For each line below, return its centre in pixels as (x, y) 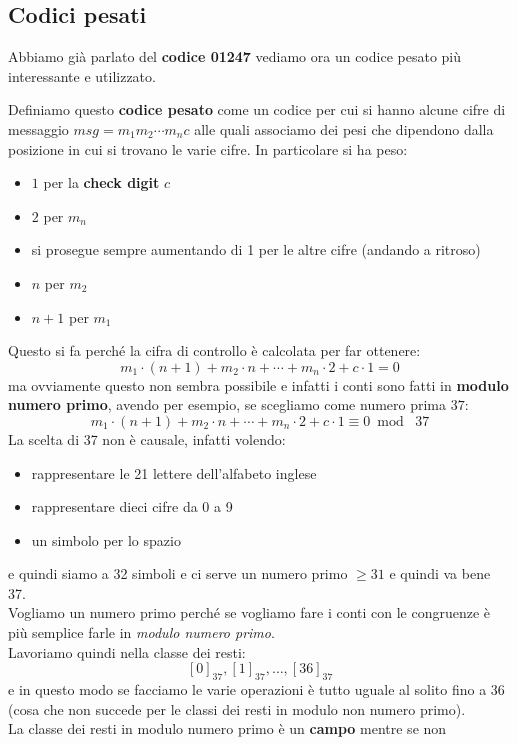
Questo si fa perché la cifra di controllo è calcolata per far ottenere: (214, 350)
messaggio (38, 128)
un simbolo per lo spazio (106, 539)
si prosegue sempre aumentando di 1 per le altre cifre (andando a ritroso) (256, 249)
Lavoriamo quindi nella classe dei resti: (127, 651)
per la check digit (101, 182)
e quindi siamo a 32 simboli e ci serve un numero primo (178, 573)
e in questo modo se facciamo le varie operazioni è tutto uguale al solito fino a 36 (256, 689)
